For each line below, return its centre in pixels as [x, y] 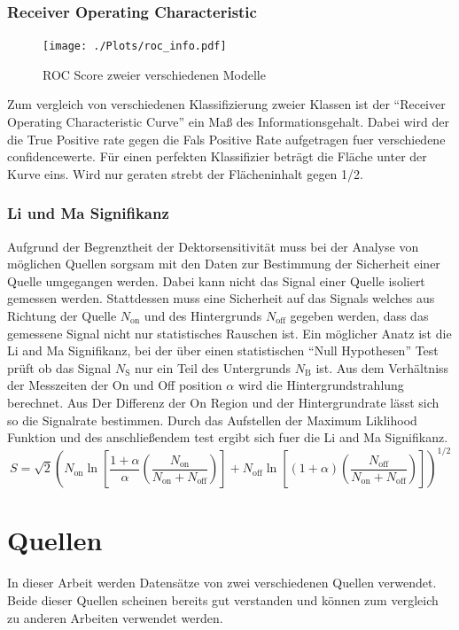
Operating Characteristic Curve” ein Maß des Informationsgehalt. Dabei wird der [228, 122]
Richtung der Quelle [62, 316]
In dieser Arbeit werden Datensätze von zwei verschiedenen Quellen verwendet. [222, 583]
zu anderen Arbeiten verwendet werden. [115, 617]
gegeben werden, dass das [359, 316]
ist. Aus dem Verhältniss [382, 367]
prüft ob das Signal [59, 367]
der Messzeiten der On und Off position [115, 385]
